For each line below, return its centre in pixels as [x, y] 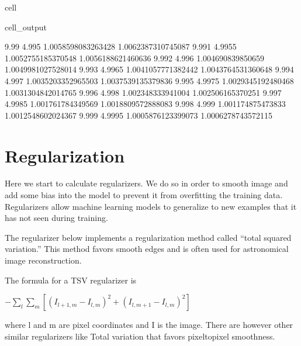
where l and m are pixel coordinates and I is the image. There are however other [149, 325]
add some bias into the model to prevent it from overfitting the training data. [144, 195]
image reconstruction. [43, 260]
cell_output [26, 27]
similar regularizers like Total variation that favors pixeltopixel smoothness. [140, 336]
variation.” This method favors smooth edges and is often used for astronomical [147, 249]
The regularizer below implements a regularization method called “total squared [148, 237]
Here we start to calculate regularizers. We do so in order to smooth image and [146, 183]
